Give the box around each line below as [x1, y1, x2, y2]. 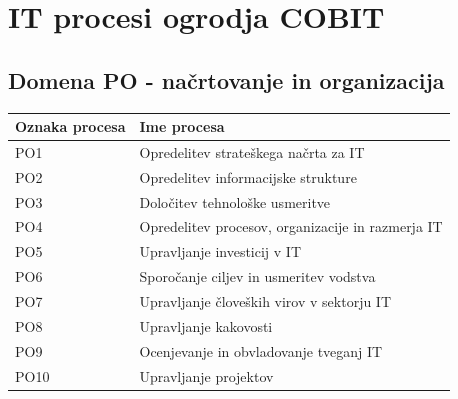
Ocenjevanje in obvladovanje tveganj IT [139, 340, 383, 361]
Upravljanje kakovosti [139, 315, 273, 336]
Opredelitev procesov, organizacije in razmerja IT [139, 216, 443, 237]
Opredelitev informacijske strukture [139, 166, 357, 187]
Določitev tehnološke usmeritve [139, 191, 331, 212]
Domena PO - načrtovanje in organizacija [8, 64, 445, 95]
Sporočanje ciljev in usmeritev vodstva [139, 266, 376, 287]
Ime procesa [139, 116, 225, 137]
